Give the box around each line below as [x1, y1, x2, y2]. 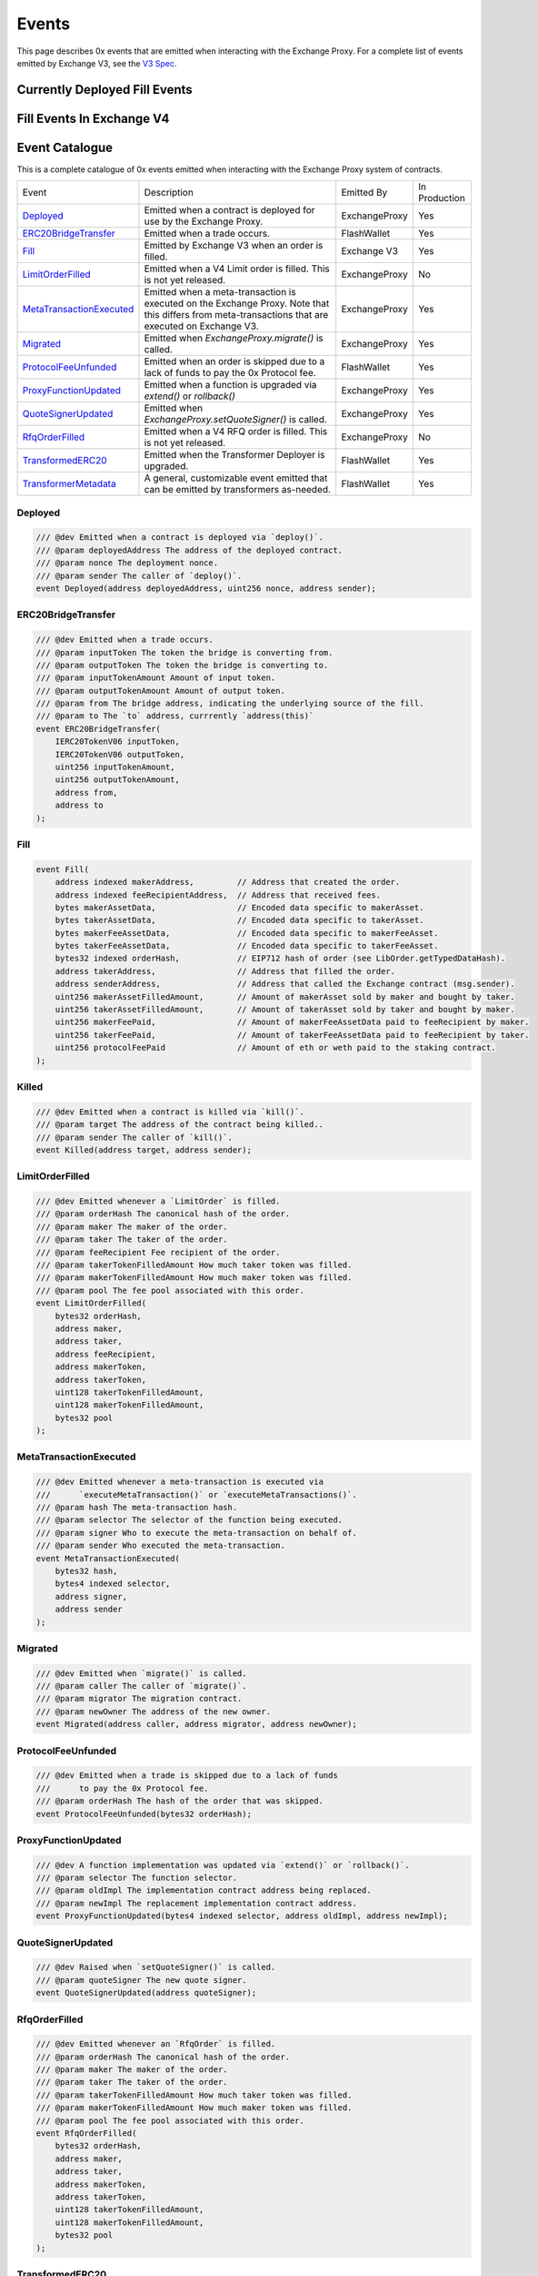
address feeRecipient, [55, 1348, 156, 1359]
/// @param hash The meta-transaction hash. [35, 1502, 238, 1512]
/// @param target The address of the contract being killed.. [35, 1120, 324, 1130]
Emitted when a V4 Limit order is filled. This [144, 262, 331, 275]
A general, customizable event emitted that [144, 472, 328, 484]
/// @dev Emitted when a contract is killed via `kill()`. [35, 1106, 304, 1117]
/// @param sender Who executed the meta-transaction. [35, 1540, 285, 1551]
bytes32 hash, [55, 1566, 118, 1576]
